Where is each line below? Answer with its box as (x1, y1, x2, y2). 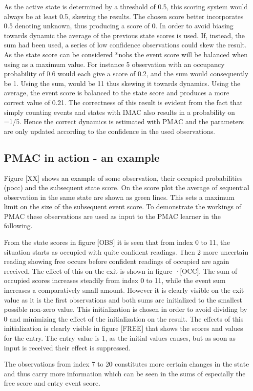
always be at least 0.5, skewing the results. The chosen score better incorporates (4, 11, 244, 21)
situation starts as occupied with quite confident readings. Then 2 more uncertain (4, 246, 249, 257)
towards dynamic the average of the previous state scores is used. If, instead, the (4, 30, 245, 40)
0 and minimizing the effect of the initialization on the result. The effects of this (4, 313, 244, 324)
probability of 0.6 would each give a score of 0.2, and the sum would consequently (4, 68, 249, 79)
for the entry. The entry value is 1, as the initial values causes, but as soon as (4, 333, 235, 343)
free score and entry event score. (4, 378, 101, 388)
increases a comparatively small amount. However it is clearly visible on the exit (4, 285, 244, 295)
